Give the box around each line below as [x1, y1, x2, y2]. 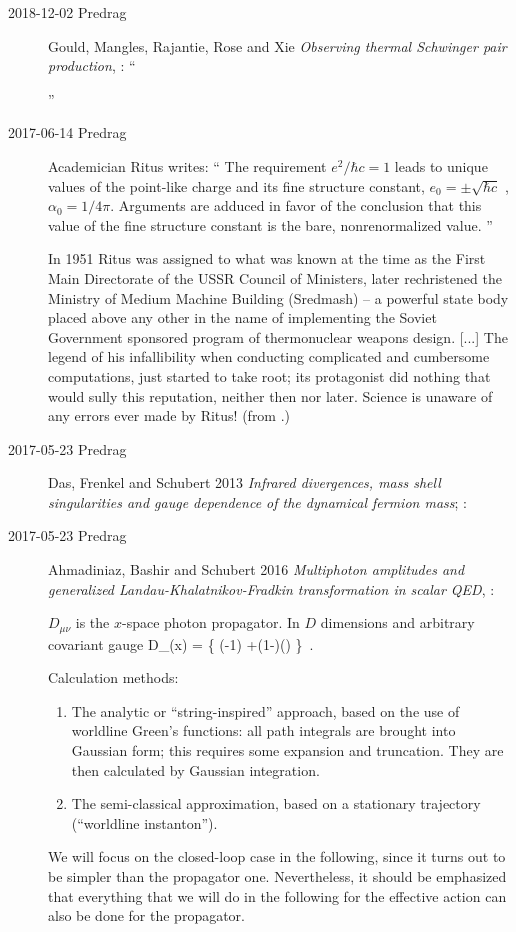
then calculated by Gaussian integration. [71, 759, 320, 780]
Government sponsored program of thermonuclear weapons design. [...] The [48, 326, 508, 347]
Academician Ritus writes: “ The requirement [48, 155, 327, 176]
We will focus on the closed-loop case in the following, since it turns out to [48, 846, 506, 867]
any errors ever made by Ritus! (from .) [48, 405, 291, 426]
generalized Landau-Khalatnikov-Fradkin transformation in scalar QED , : [48, 578, 495, 599]
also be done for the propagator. [48, 905, 245, 926]
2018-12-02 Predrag [8, 2, 127, 22]
